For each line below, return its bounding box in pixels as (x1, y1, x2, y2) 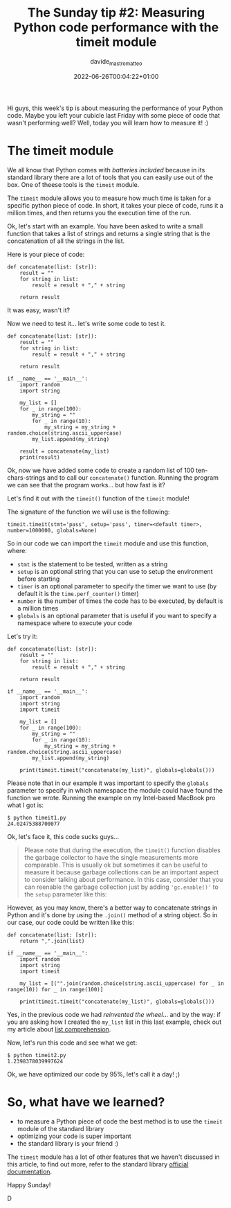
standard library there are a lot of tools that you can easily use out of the (7, 173, 213, 181)
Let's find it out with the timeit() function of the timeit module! (7, 494, 190, 503)
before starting (17, 575, 60, 583)
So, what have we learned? (7, 1094, 165, 1110)
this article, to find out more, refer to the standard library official (7, 1160, 189, 1168)
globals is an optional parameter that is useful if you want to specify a (17, 611, 216, 620)
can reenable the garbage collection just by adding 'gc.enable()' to (24, 883, 219, 891)
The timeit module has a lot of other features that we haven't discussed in (7, 1153, 220, 1161)
